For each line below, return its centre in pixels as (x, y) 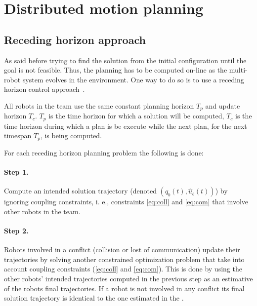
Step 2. (16, 231)
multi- (238, 70)
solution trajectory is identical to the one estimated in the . (94, 298)
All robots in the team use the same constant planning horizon (99, 105)
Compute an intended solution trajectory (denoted (80, 191)
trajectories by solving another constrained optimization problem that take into (124, 259)
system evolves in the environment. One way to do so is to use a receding (133, 79)
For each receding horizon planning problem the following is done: (104, 152)
